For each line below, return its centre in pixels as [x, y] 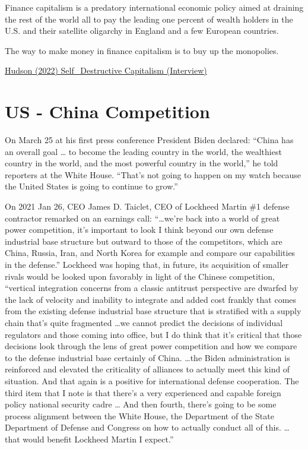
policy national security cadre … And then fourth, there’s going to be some [141, 404]
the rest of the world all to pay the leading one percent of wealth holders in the [149, 19]
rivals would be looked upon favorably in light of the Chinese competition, [140, 276]
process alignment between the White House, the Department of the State [139, 415]
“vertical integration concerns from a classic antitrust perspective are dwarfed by [152, 288]
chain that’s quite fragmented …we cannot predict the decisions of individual [144, 322]
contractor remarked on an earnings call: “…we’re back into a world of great [142, 218]
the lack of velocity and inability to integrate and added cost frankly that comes [151, 299]
